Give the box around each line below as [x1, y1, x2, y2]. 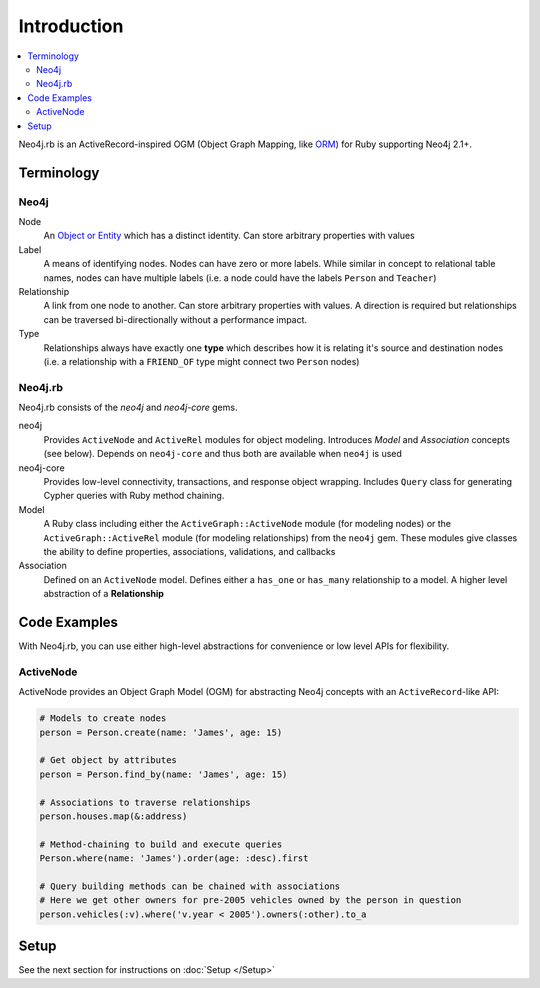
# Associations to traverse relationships [39, 796, 251, 808]
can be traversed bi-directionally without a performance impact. [43, 313, 308, 325]
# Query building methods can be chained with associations [39, 880, 341, 892]
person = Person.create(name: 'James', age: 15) [39, 726, 283, 738]
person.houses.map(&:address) [39, 810, 188, 822]
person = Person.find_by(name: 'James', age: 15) [39, 768, 288, 780]
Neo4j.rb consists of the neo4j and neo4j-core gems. [18, 401, 238, 414]
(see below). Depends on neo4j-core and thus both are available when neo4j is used [43, 448, 402, 460]
